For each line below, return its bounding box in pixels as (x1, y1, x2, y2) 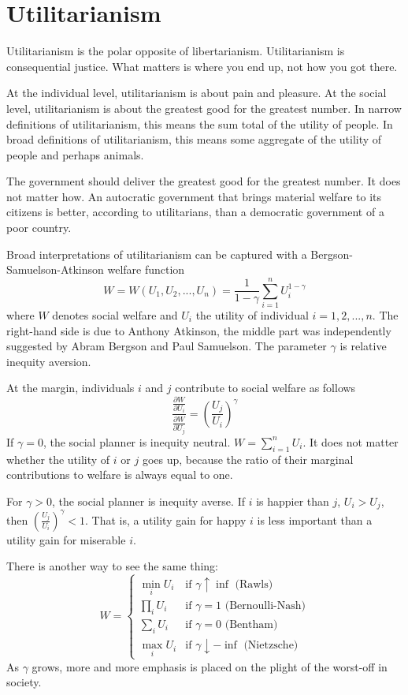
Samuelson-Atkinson (6, 261, 104, 278)
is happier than (256, 492, 329, 509)
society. (6, 674, 42, 690)
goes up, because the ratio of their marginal (142, 450, 354, 467)
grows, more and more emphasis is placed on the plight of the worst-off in (32, 658, 388, 674)
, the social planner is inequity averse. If (52, 492, 245, 509)
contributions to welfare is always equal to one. (6, 466, 233, 483)
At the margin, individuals (6, 379, 135, 396)
